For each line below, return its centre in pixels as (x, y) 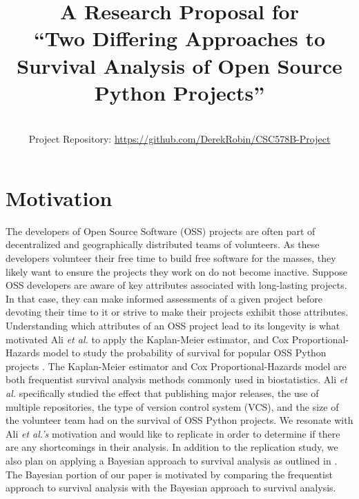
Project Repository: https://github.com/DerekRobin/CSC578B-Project (179, 139)
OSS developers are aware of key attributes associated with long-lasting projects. (176, 285)
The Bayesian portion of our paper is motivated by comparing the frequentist (169, 474)
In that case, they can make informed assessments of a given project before (164, 298)
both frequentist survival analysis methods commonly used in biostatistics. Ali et (176, 379)
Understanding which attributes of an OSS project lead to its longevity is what (173, 325)
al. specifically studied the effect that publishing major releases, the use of (162, 393)
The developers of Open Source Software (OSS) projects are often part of (161, 231)
